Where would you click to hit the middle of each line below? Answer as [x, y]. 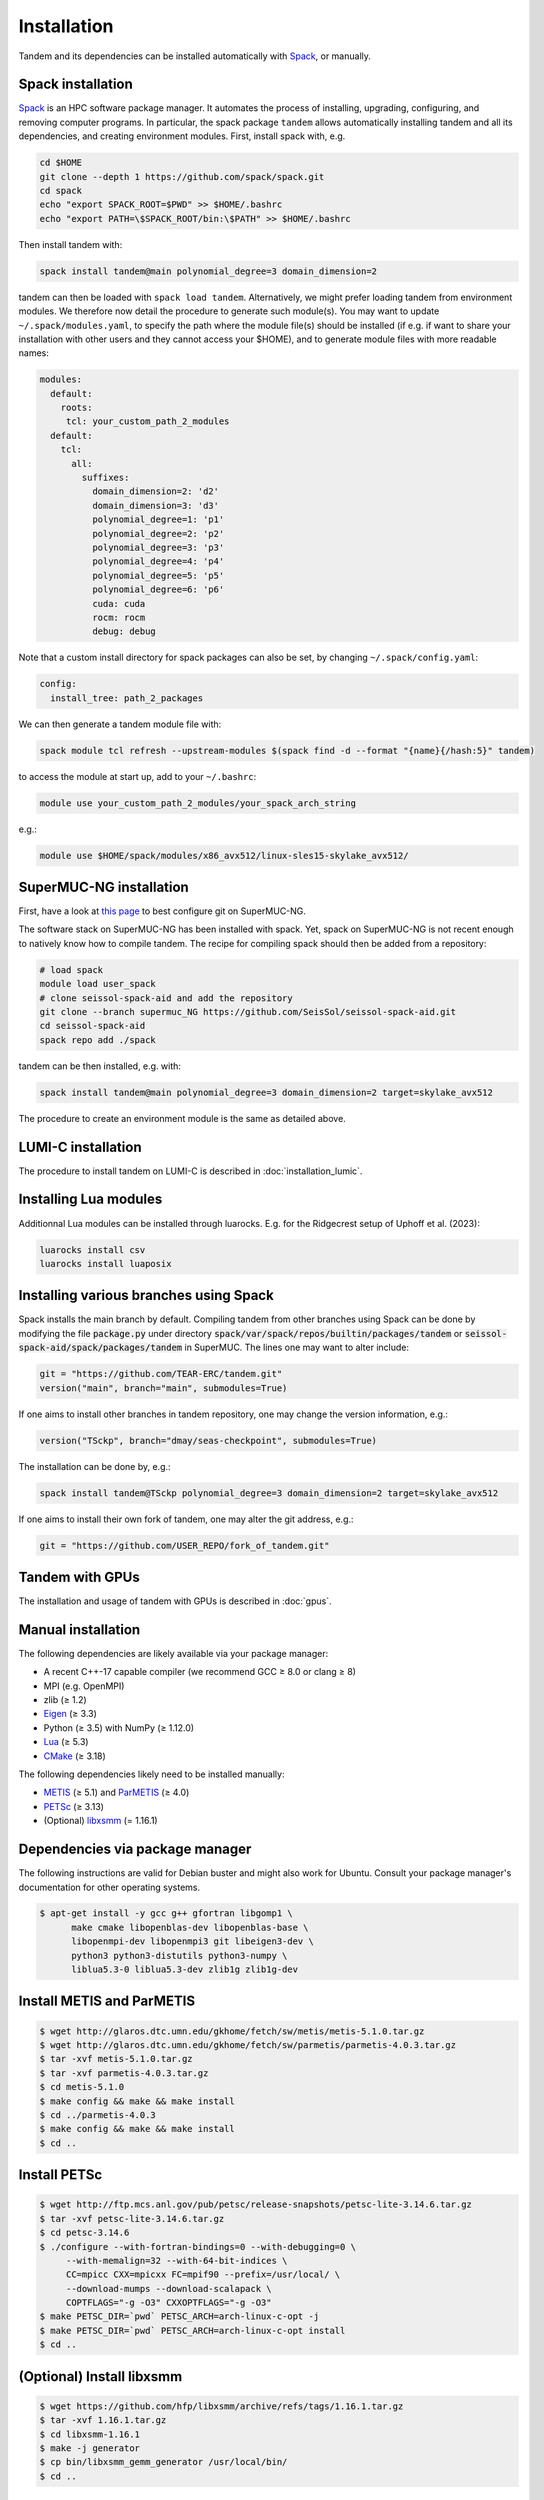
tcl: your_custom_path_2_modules [147, 421]
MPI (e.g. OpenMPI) [84, 1686]
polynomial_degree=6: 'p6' [158, 589]
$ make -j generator [89, 2448]
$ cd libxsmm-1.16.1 [89, 2434]
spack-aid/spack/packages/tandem [100, 1348]
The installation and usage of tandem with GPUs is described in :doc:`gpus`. [175, 1601]
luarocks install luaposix [105, 1263]
